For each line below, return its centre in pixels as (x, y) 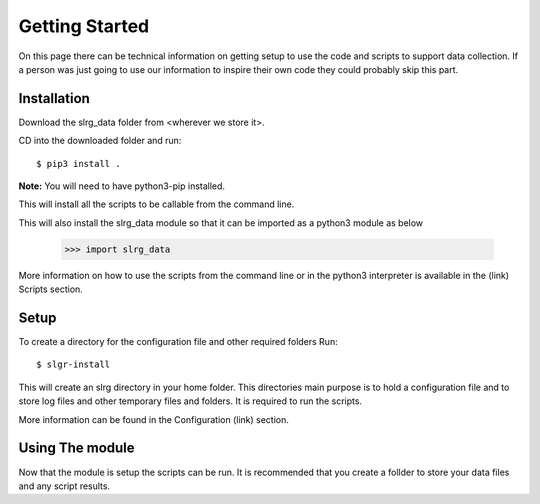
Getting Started (84, 26)
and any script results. (64, 486)
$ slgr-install (73, 364)
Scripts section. (51, 289)
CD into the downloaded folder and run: (100, 141)
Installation (54, 98)
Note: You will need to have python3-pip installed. (121, 186)
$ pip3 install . (78, 163)
